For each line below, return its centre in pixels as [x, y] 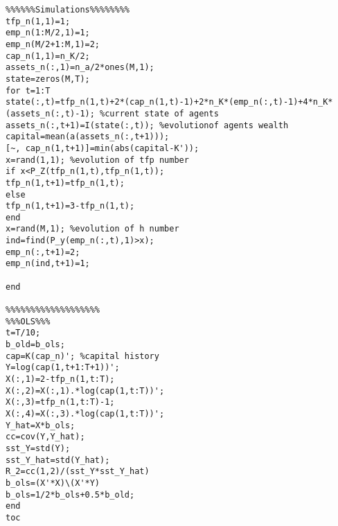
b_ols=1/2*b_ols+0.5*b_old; [70, 494]
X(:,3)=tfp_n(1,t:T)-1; [60, 402]
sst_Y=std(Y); [38, 448]
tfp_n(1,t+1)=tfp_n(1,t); [65, 183]
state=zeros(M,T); [48, 79]
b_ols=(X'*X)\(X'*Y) [53, 483]
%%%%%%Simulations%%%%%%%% [68, 10]
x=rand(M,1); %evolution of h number [92, 229]
